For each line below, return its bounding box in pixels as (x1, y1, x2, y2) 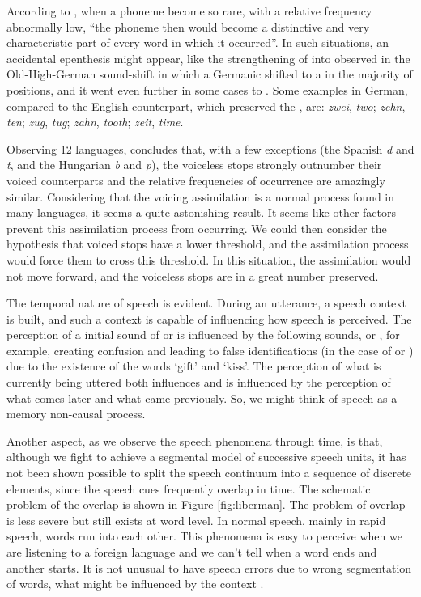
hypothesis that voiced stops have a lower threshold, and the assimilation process (6, 235, 409, 252)
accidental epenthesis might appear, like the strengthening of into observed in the (6, 49, 410, 66)
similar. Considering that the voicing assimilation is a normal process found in (6, 188, 395, 205)
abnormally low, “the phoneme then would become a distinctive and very (6, 18, 370, 35)
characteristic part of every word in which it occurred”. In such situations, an (6, 34, 389, 51)
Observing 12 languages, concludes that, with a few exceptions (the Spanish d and (6, 140, 415, 157)
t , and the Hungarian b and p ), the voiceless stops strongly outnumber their (6, 156, 382, 173)
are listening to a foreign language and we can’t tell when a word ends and (6, 544, 377, 560)
